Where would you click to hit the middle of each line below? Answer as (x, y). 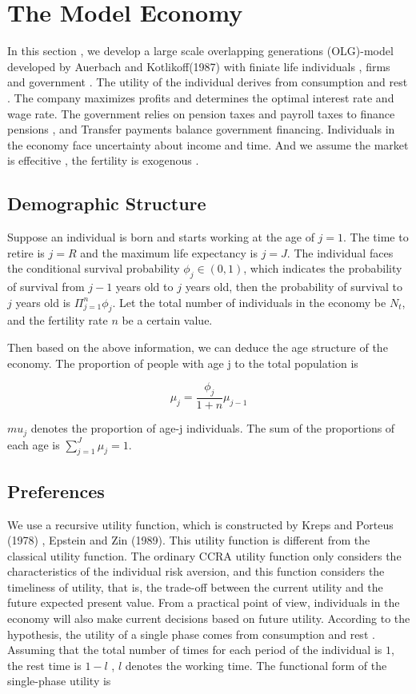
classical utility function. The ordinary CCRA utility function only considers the (204, 555)
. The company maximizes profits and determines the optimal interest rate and (201, 97)
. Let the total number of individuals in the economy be (249, 302)
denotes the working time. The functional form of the (256, 665)
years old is (43, 302)
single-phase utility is (59, 681)
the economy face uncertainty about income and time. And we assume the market (208, 144)
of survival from (46, 287)
